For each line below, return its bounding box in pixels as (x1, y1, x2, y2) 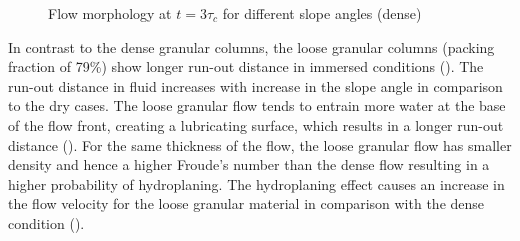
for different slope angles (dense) (222, 3, 422, 23)
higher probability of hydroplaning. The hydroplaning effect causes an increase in (8, 173, 505, 194)
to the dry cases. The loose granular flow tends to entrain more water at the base (8, 95, 506, 116)
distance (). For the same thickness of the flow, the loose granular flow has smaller (8, 134, 512, 155)
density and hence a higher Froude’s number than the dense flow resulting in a (8, 154, 490, 175)
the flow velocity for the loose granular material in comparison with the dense (8, 193, 485, 214)
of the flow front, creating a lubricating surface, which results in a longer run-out (8, 114, 504, 135)
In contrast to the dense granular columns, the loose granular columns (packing (8, 36, 495, 57)
